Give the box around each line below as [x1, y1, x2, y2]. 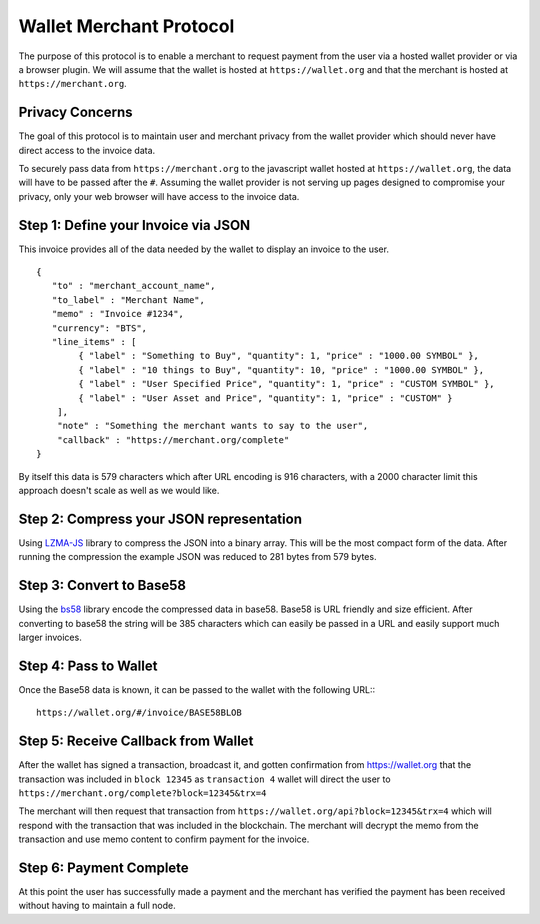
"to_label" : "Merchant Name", [51, 294, 205, 305]
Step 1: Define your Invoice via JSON [18, 216, 251, 234]
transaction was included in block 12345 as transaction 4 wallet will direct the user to [18, 773, 391, 785]
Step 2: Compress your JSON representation [18, 510, 302, 527]
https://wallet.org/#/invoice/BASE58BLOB [36, 707, 242, 719]
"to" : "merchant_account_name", [51, 280, 216, 292]
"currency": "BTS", [51, 322, 148, 334]
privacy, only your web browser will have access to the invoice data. [18, 190, 300, 202]
